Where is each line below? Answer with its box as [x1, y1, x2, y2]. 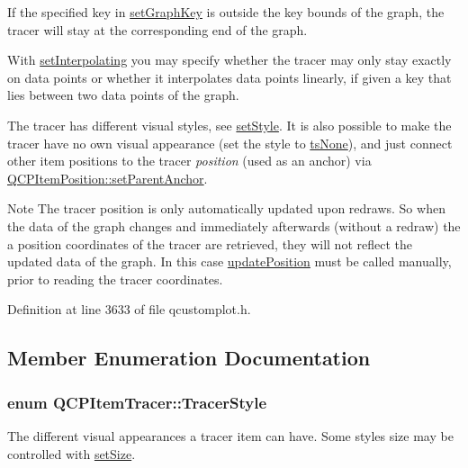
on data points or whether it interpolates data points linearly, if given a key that [7, 67, 452, 86]
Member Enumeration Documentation [7, 344, 371, 372]
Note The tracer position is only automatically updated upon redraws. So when [7, 199, 445, 218]
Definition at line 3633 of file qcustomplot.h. [7, 300, 251, 319]
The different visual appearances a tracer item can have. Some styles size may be [7, 426, 454, 445]
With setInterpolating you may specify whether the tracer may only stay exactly [7, 50, 452, 69]
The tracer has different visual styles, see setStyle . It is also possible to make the [7, 115, 452, 134]
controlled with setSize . [7, 444, 136, 463]
